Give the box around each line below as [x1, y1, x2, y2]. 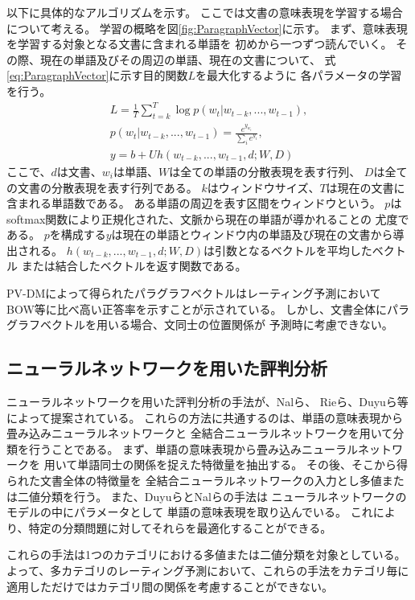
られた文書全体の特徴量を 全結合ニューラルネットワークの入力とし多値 [6, 472, 382, 489]
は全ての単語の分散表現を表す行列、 [169, 162, 361, 179]
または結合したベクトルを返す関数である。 [21, 257, 247, 274]
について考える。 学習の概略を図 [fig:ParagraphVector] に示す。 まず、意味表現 [6, 19, 408, 36]
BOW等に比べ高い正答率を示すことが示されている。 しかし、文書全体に [6, 300, 388, 317]
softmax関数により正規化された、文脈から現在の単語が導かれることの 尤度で [6, 210, 409, 227]
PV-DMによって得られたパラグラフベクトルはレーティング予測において [6, 285, 381, 302]
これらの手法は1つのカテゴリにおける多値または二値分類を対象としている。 [6, 546, 406, 563]
